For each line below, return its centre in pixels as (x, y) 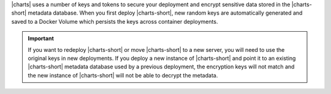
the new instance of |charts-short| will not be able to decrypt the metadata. (123, 75)
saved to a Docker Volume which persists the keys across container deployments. (115, 21)
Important (41, 38)
